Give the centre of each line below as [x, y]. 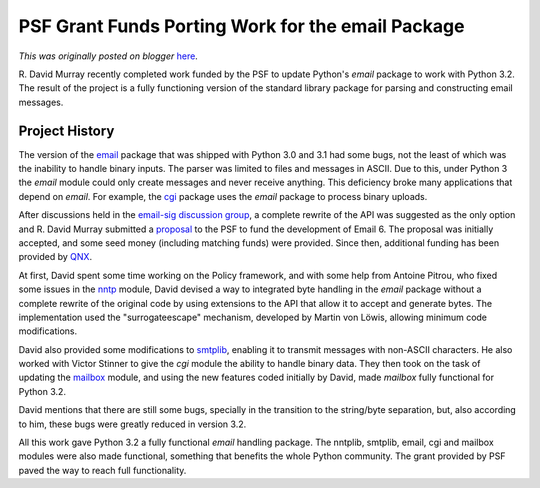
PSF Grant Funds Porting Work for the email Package [241, 26]
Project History [66, 130]
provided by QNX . [55, 257]
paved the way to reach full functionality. [102, 470]
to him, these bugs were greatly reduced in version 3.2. [132, 424]
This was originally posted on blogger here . [108, 56]
